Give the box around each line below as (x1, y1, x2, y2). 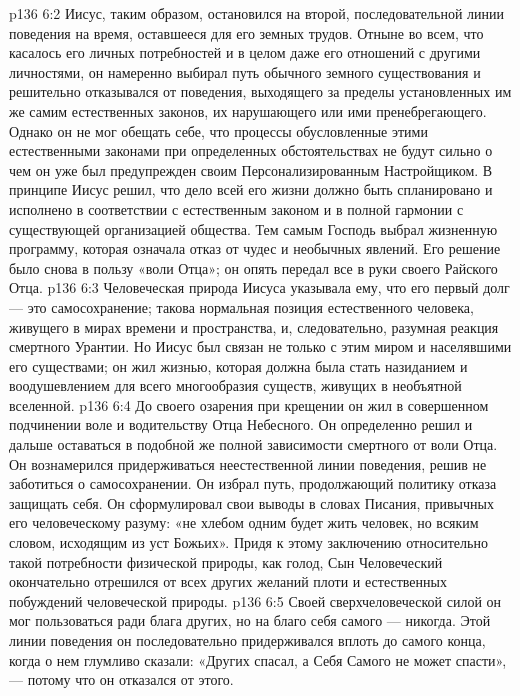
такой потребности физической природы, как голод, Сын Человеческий (9, 551, 443, 572)
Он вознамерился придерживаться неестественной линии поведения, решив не (9, 453, 487, 474)
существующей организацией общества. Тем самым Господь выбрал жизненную (9, 218, 498, 239)
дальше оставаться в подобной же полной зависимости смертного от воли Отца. (9, 434, 498, 455)
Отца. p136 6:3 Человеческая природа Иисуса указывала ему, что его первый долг (9, 277, 510, 298)
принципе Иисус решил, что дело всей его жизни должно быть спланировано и (9, 179, 493, 200)
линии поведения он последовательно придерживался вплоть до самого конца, (9, 630, 486, 650)
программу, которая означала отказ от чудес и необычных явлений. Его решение (9, 238, 501, 259)
